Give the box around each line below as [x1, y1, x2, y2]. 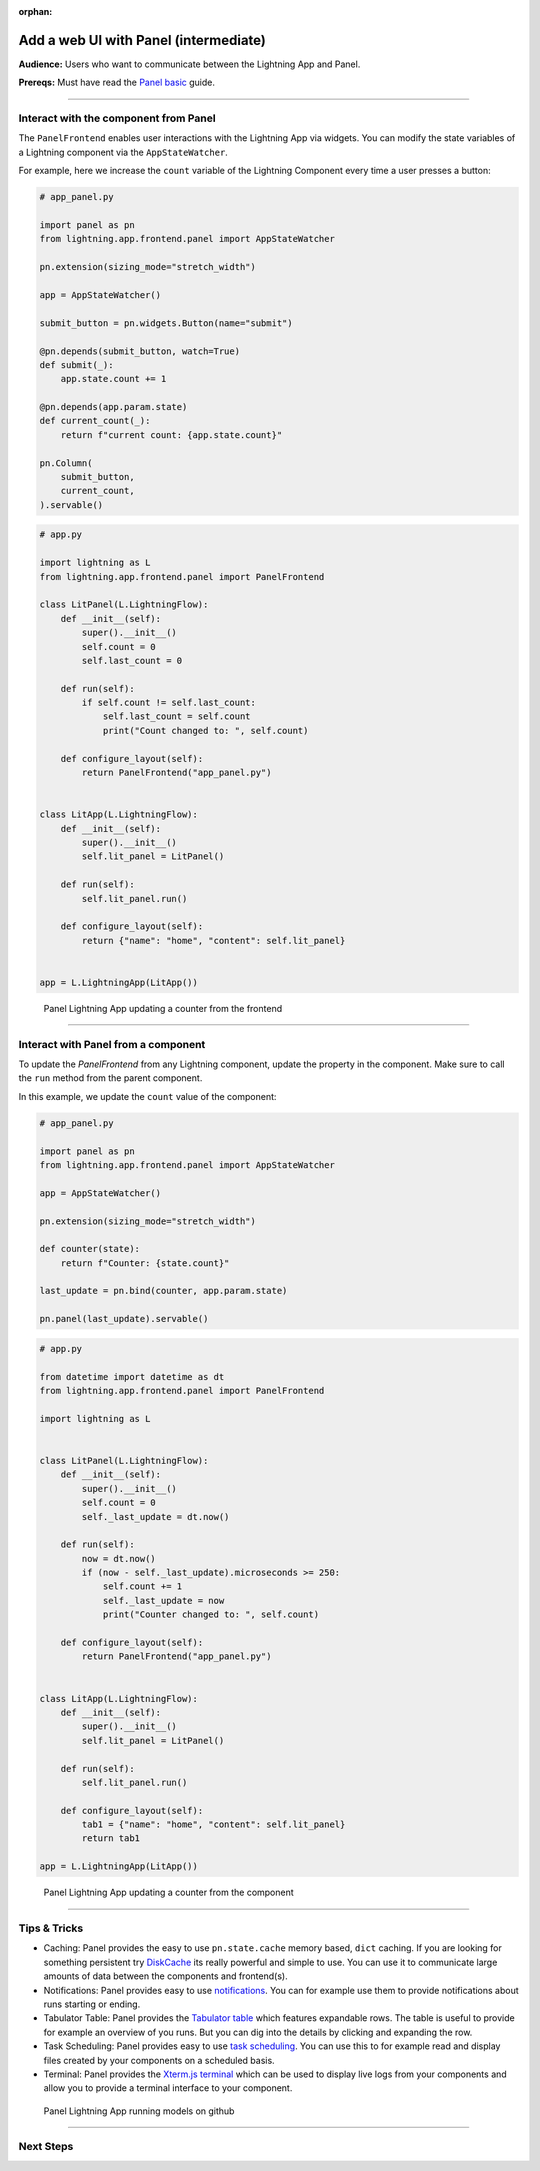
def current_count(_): [39, 415, 151, 427]
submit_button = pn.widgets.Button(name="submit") [39, 317, 294, 329]
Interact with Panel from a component [18, 1037, 206, 1051]
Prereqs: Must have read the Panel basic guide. [18, 76, 215, 89]
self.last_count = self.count [102, 711, 251, 722]
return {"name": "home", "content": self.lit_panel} [81, 935, 346, 946]
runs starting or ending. [43, 1998, 141, 2010]
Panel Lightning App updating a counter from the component [43, 1886, 294, 1899]
